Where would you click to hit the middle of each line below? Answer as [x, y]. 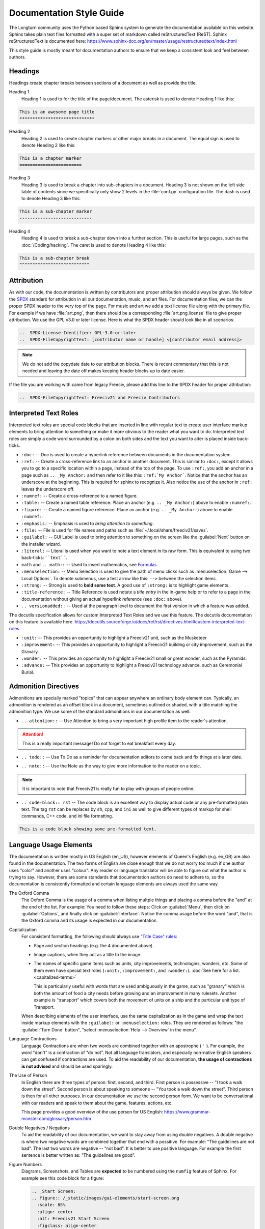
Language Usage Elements [51, 845]
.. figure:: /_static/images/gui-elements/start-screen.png [106, 1198]
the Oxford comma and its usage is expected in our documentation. [90, 921]
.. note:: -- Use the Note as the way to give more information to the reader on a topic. [111, 766]
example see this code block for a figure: [63, 1178]
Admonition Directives [44, 686]
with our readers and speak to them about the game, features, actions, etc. [97, 1103]
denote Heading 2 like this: [48, 145]
